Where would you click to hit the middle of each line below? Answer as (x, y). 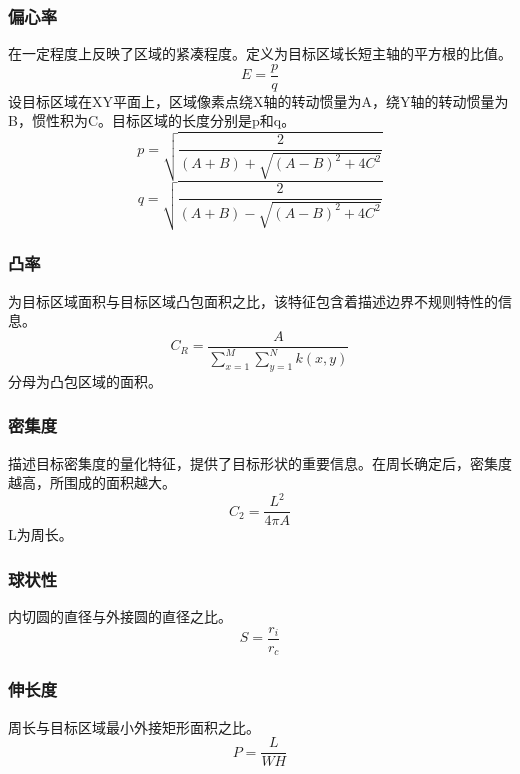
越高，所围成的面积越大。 (92, 482)
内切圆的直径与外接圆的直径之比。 (120, 616)
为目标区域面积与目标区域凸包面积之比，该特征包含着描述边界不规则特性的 (253, 300)
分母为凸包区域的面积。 (85, 380)
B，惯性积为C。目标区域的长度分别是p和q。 (152, 120)
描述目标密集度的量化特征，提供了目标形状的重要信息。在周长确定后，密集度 (260, 462)
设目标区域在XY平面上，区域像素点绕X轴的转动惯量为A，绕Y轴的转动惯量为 (258, 100)
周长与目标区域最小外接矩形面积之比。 (134, 726)
